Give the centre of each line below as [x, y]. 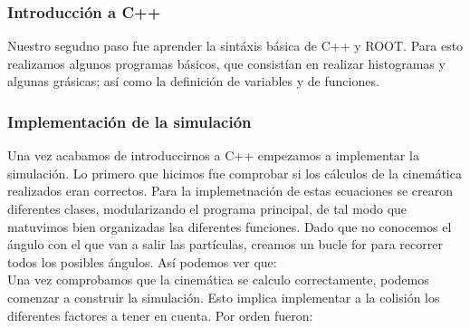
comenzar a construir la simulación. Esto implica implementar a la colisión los [224, 297]
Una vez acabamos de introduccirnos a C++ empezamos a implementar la [213, 155]
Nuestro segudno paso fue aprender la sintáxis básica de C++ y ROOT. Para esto [235, 46]
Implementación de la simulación [129, 121]
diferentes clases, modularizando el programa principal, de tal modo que [207, 208]
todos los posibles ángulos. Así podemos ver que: [142, 261]
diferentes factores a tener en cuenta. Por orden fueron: [160, 315]
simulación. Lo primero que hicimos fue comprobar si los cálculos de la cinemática [235, 173]
